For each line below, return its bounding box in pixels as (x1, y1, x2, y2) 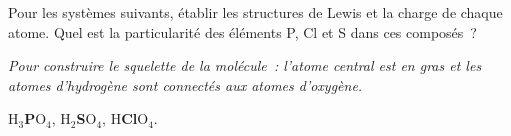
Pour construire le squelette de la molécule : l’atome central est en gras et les (8, 55, 482, 76)
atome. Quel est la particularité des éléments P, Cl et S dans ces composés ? (8, 21, 477, 42)
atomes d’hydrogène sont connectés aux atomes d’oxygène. (8, 74, 363, 95)
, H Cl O (102, 108, 149, 129)
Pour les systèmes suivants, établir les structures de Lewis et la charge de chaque (8, 2, 503, 22)
